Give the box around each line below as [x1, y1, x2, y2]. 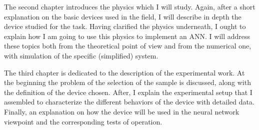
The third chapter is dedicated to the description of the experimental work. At [4, 67, 245, 77]
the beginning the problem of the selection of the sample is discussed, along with [4, 77, 251, 87]
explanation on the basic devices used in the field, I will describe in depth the [4, 11, 241, 21]
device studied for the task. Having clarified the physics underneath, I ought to [4, 21, 246, 31]
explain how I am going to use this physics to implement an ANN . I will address [4, 30, 250, 41]
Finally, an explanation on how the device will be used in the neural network [4, 106, 239, 116]
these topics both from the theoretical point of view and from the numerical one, [4, 40, 251, 51]
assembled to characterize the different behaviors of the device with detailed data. [4, 96, 254, 107]
